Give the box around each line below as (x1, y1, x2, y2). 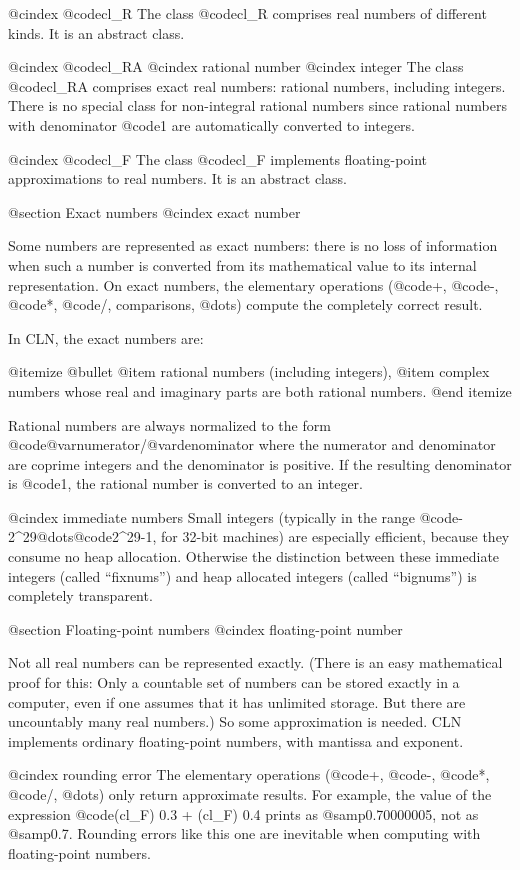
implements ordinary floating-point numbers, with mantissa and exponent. (8, 730, 464, 751)
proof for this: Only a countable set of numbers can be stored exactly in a (8, 672, 460, 693)
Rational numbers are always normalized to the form (8, 414, 331, 435)
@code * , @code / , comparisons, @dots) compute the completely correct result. (8, 294, 483, 315)
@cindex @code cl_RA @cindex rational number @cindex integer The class (8, 56, 464, 77)
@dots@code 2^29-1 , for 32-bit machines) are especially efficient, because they (36, 526, 510, 547)
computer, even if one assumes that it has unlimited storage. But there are (8, 691, 466, 712)
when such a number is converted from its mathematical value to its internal (8, 254, 477, 275)
